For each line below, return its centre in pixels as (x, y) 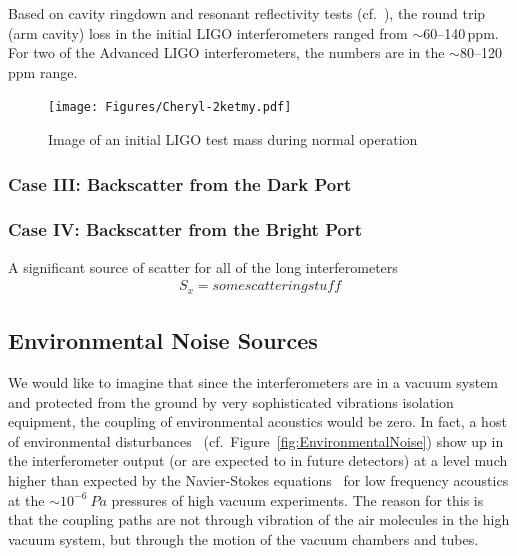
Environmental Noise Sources (163, 340)
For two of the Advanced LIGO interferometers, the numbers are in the (226, 52)
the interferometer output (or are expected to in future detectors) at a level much (258, 460)
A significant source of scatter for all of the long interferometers (203, 266)
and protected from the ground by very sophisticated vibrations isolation (231, 401)
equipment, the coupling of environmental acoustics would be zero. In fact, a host (257, 421)
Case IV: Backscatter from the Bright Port (185, 229)
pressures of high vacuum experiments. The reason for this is (297, 499)
